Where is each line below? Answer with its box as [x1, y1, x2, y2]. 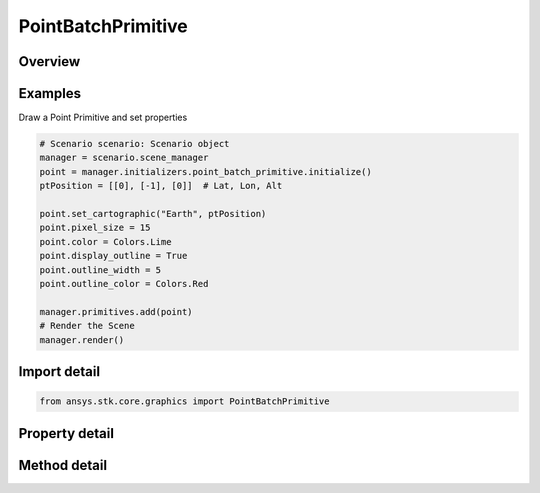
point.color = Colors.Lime [39, 236, 172, 247]
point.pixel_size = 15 [39, 222, 151, 234]
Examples [18, 85, 82, 102]
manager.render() [39, 334, 125, 345]
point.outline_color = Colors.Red [39, 278, 209, 289]
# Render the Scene [39, 320, 135, 332]
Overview [18, 53, 81, 70]
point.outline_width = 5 [39, 264, 162, 275]
